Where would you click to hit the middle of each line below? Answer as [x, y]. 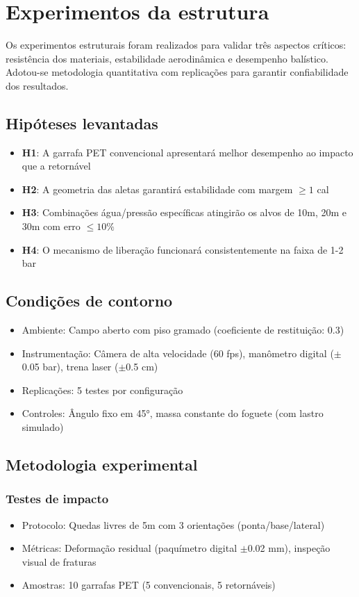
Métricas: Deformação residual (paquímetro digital [130, 548]
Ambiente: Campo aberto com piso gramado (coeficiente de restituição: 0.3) [183, 330]
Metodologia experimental [102, 465]
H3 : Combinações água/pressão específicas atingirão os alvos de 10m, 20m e [184, 212]
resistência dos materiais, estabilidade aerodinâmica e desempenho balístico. [167, 58]
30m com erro [51, 226]
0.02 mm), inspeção [289, 548]
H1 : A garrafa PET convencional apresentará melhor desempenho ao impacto [187, 152]
